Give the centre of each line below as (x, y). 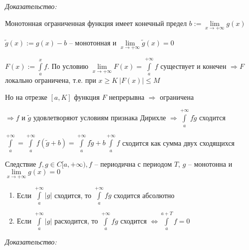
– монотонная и (93, 42)
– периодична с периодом (133, 163)
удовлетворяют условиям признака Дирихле (100, 118)
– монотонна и (210, 163)
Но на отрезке (26, 97)
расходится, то (76, 220)
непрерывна (127, 97)
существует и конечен (193, 66)
